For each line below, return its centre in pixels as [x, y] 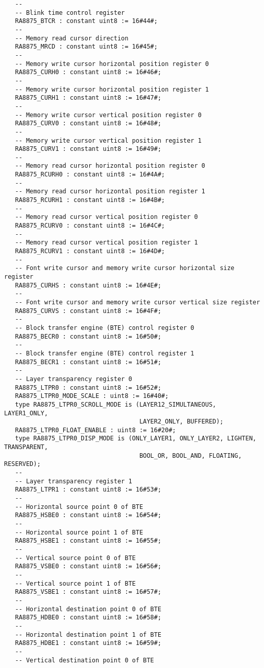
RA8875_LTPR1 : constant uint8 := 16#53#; [88, 490]
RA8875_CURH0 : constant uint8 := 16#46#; [88, 72]
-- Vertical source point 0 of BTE [75, 558]
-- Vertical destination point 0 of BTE [85, 660]
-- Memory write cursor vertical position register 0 [108, 115]
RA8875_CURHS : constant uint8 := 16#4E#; [88, 285]
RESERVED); [22, 464]
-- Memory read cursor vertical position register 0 [106, 217]
